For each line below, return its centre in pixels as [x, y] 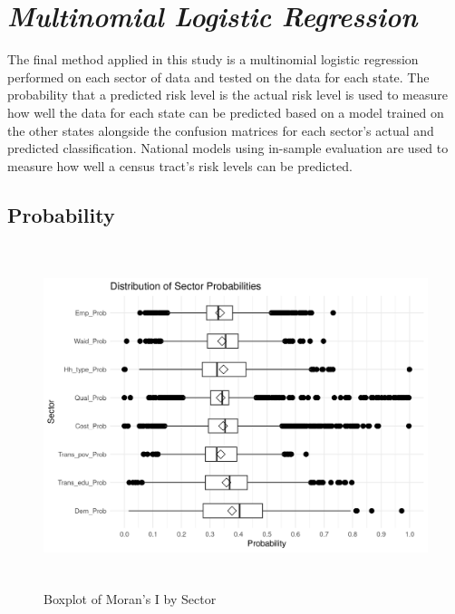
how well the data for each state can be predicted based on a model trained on [226, 112]
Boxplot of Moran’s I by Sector [130, 599]
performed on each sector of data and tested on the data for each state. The [218, 77]
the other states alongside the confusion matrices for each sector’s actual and [221, 130]
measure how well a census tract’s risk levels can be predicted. [180, 165]
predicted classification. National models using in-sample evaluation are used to [228, 148]
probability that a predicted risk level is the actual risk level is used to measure [227, 95]
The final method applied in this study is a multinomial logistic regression [213, 59]
